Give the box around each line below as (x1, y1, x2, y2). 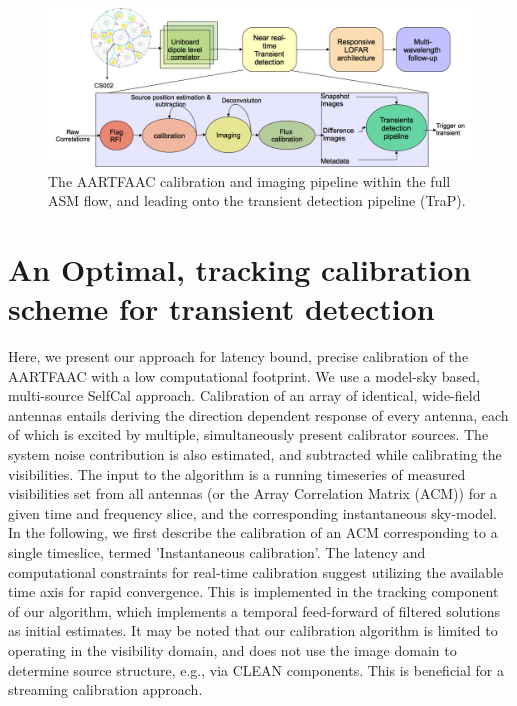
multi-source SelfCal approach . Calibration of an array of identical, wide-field (8, 385, 481, 406)
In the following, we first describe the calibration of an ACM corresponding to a (8, 522, 498, 543)
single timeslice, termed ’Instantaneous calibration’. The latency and (8, 542, 426, 563)
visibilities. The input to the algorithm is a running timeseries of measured (8, 463, 466, 484)
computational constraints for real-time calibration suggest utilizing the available (8, 561, 504, 582)
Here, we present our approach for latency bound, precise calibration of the (8, 346, 469, 367)
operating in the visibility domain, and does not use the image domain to (8, 640, 457, 660)
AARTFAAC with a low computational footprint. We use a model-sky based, (8, 365, 480, 386)
